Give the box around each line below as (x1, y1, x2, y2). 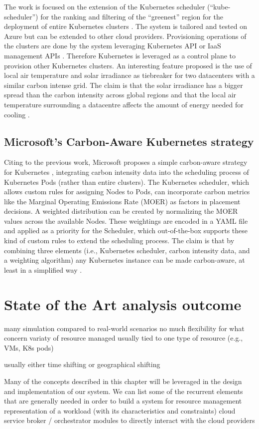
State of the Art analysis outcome (4, 294, 242, 314)
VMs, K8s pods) (4, 342, 54, 353)
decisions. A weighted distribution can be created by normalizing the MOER (4, 206, 238, 216)
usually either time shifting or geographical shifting (4, 359, 160, 370)
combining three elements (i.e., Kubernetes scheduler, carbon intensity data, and (4, 245, 250, 255)
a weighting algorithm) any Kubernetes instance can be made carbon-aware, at (4, 255, 245, 265)
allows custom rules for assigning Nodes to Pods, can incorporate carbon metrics (4, 186, 250, 197)
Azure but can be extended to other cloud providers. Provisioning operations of (4, 30, 247, 41)
